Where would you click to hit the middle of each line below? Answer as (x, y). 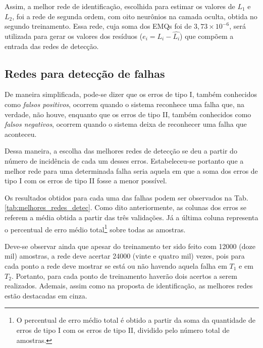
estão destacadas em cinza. (46, 295)
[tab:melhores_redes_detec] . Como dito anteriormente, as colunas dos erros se (126, 207)
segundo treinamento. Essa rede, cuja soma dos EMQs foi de (98, 26)
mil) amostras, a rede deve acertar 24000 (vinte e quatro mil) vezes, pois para (125, 256)
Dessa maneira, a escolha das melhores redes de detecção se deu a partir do (121, 151)
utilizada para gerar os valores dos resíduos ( (74, 36)
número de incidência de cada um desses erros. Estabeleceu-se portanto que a (124, 160)
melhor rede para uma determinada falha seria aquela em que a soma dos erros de (131, 170)
